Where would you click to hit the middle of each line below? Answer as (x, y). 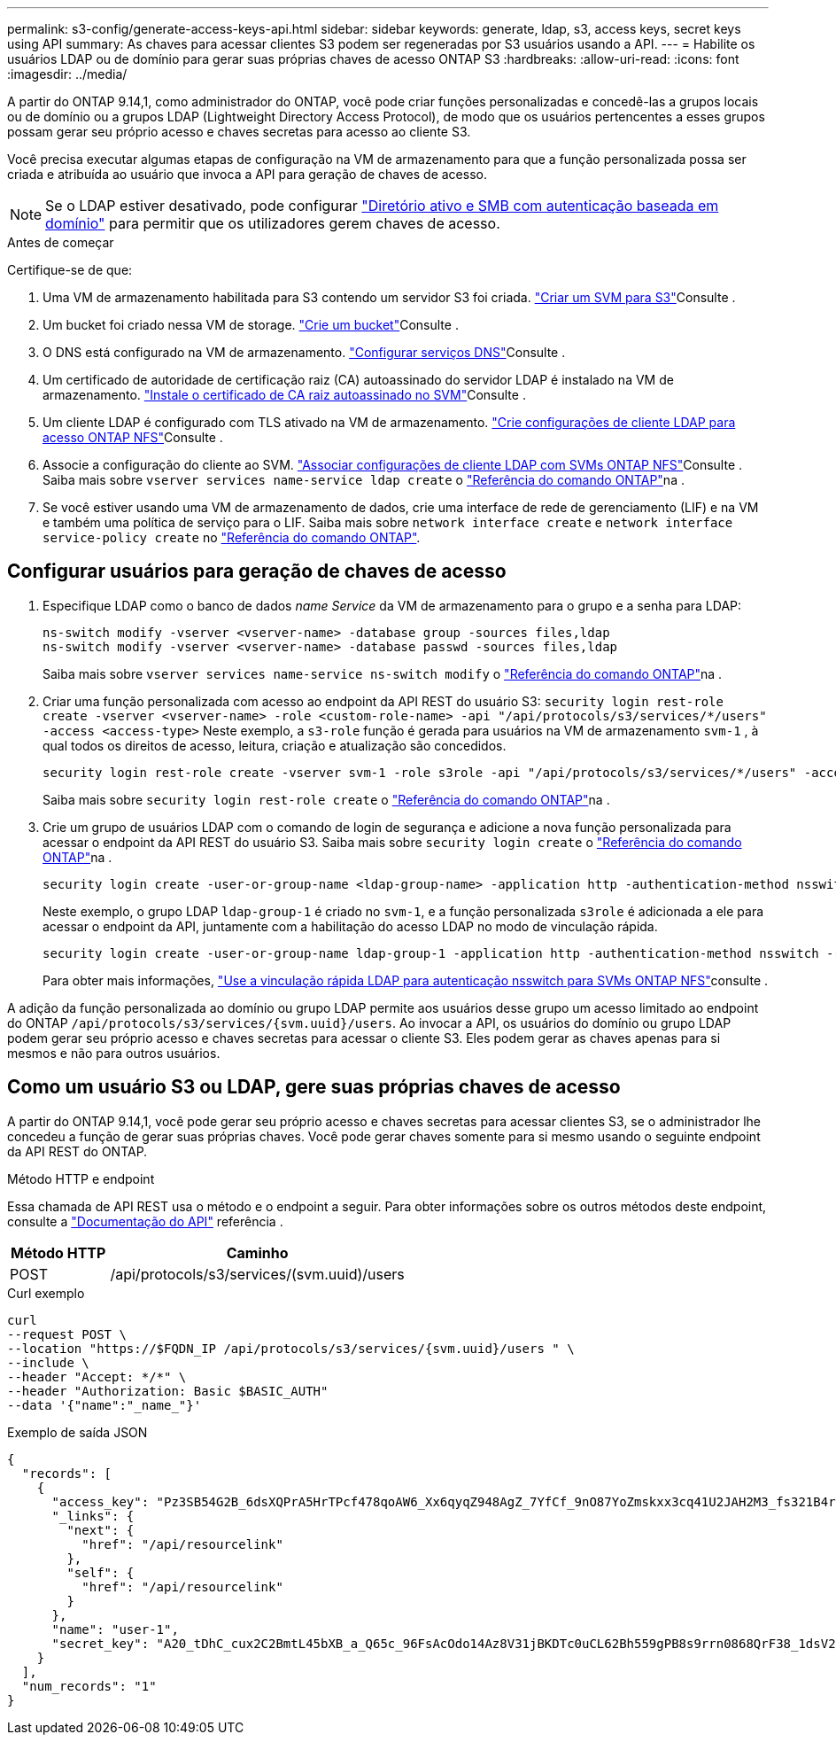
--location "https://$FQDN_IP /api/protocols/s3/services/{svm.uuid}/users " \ (291, 1348)
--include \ (48, 1362)
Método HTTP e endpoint (81, 1178)
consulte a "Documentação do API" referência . (145, 1221)
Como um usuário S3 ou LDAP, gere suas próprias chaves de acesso (314, 1087)
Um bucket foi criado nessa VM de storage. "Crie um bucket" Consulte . (251, 325)
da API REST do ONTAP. (77, 1151)
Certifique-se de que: (70, 270)
